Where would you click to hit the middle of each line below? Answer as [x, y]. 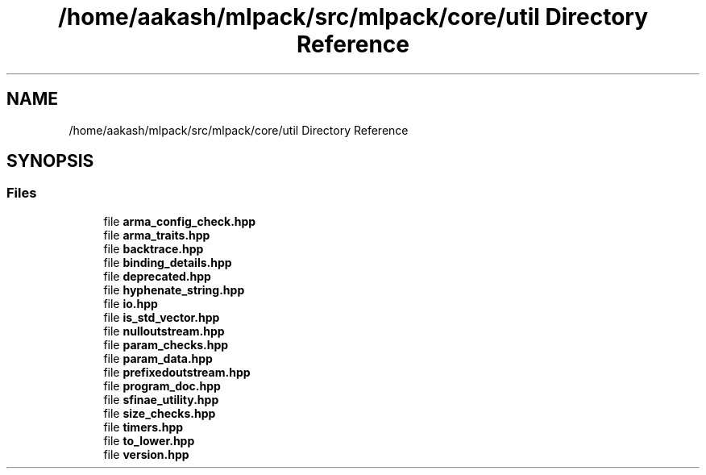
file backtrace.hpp [154, 248]
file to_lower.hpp [149, 440]
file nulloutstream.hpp [164, 331]
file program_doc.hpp [162, 385]
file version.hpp [146, 454]
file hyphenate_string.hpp [174, 290]
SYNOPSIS [50, 161]
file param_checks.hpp [166, 344]
